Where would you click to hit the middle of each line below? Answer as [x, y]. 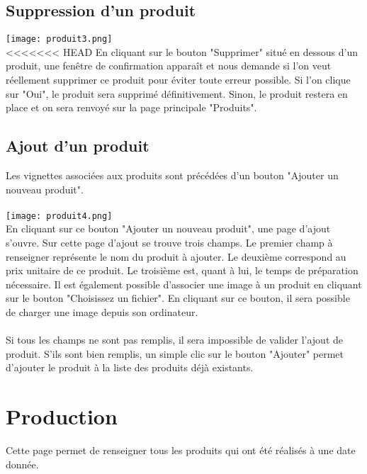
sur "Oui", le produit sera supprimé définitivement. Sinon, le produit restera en [177, 93]
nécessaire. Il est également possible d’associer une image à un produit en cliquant [184, 284]
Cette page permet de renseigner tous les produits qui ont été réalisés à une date [181, 450]
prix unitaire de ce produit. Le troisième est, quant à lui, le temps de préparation [182, 270]
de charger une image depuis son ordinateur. [102, 312]
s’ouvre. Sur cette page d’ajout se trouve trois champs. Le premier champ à [169, 243]
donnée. [22, 464]
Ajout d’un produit [78, 146]
